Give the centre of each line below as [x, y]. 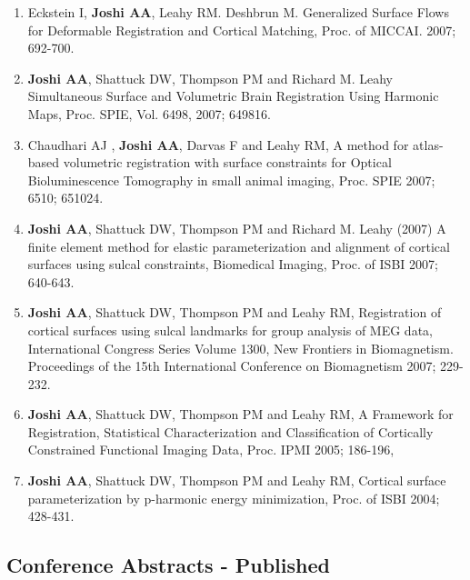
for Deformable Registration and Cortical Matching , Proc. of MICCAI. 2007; [242, 30]
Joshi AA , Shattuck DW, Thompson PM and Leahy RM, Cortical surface [237, 480]
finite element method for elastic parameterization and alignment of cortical [239, 246]
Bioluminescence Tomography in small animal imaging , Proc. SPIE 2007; [231, 180]
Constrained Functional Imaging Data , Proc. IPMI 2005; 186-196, [211, 450]
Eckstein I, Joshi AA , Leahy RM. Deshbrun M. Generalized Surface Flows [238, 12]
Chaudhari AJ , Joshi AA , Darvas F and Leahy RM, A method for [218, 144]
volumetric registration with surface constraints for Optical [227, 162]
